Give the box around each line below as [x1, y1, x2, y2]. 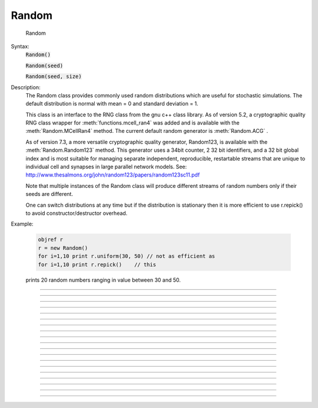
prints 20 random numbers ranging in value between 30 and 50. [25, 276, 181, 283]
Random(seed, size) [25, 73, 82, 80]
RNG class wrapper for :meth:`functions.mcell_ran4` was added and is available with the [25, 119, 240, 126]
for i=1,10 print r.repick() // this [38, 261, 156, 268]
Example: [11, 220, 34, 227]
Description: [11, 83, 41, 91]
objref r [38, 236, 64, 243]
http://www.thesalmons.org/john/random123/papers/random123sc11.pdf [25, 171, 200, 178]
